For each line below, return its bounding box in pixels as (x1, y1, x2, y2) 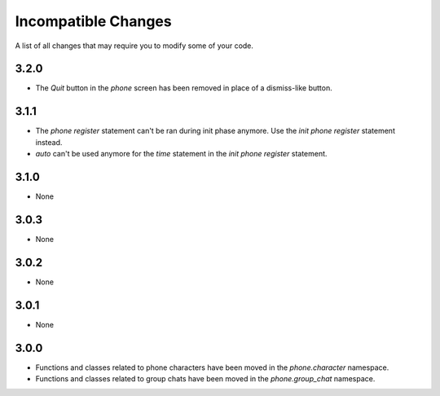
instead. (35, 137, 63, 147)
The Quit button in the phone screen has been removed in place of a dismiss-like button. (35, 83, 333, 93)
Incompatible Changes (15, 12, 172, 30)
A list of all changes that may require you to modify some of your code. (15, 41, 254, 51)
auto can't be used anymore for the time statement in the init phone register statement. (35, 149, 328, 159)
